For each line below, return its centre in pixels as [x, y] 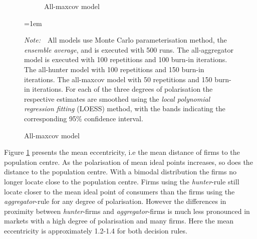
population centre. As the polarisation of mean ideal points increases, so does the [128, 162]
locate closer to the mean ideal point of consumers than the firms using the [119, 191]
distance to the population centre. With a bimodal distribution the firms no [120, 172]
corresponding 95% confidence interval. [84, 118]
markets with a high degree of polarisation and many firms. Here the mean [119, 221]
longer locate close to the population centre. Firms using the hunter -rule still [122, 181]
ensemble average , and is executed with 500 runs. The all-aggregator [129, 49]
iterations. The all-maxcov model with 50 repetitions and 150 [118, 79]
